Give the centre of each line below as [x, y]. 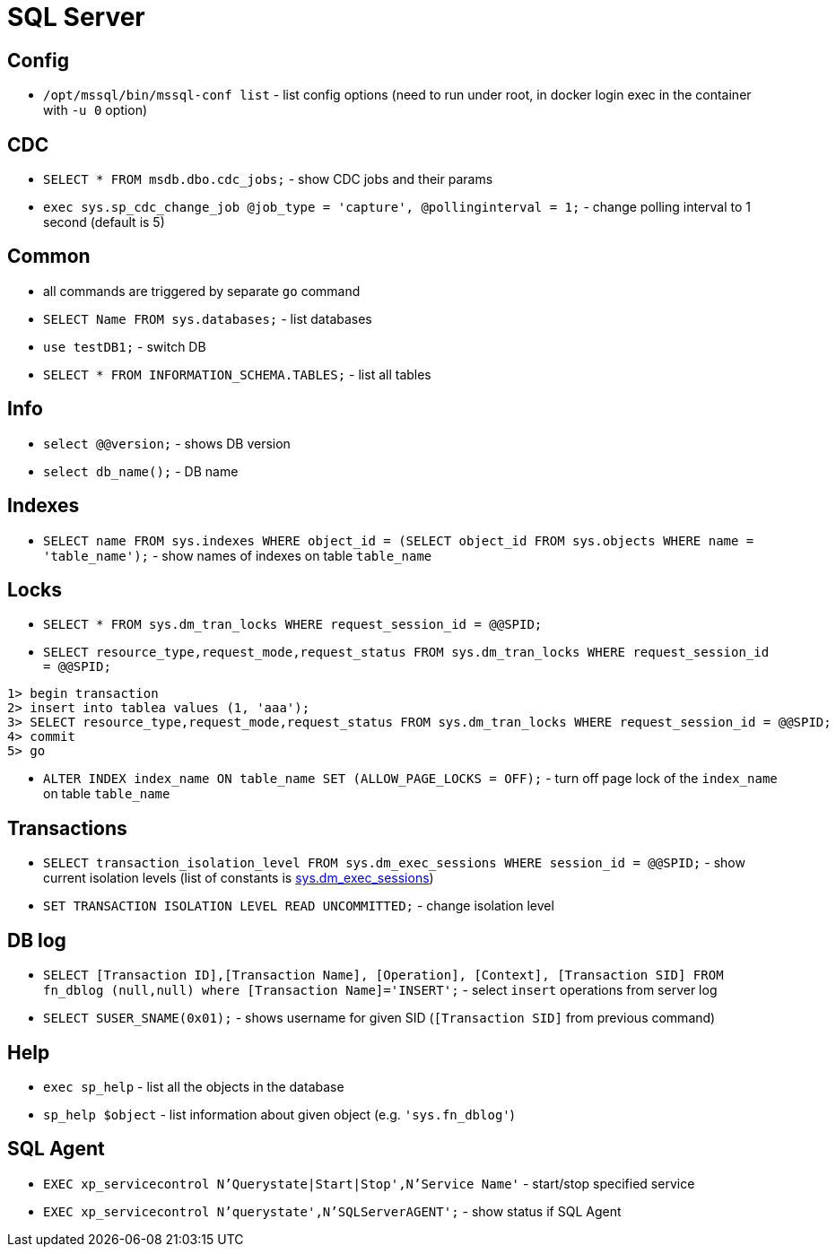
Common [49, 257]
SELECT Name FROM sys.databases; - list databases [208, 318]
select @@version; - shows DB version [167, 443]
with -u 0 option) [96, 110]
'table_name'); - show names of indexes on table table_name [238, 555]
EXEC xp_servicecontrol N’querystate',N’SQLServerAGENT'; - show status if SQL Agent [332, 1211]
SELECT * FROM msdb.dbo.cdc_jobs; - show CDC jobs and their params [268, 179]
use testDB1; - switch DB [125, 346]
